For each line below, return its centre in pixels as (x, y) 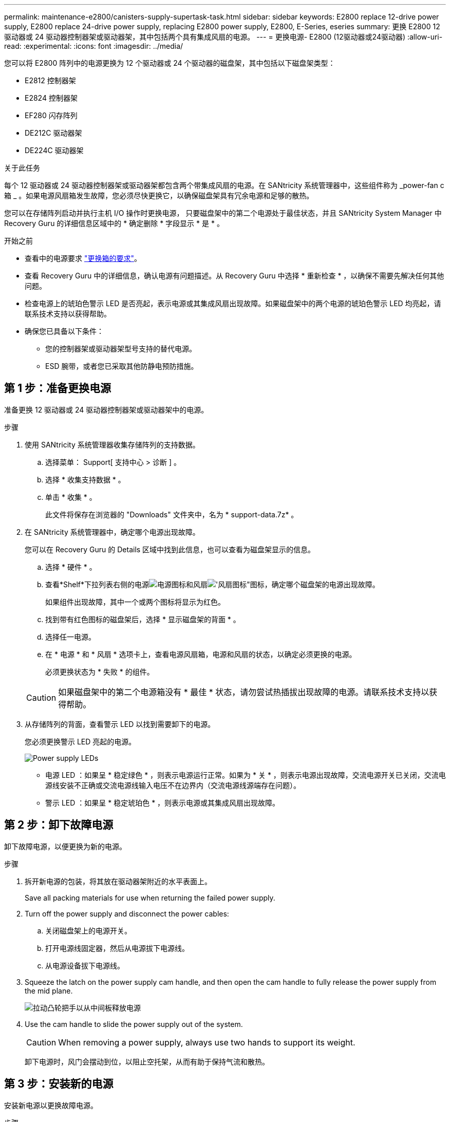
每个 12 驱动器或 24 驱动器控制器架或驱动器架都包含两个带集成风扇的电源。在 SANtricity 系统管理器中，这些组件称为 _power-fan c (224, 185)
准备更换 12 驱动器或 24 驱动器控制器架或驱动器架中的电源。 (106, 409)
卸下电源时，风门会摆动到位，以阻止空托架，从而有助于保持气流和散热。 (147, 1061)
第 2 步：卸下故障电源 (59, 825)
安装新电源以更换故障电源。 (51, 1105)
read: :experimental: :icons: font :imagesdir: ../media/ (94, 46)
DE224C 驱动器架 (54, 150)
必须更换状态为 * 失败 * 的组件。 (100, 671)
